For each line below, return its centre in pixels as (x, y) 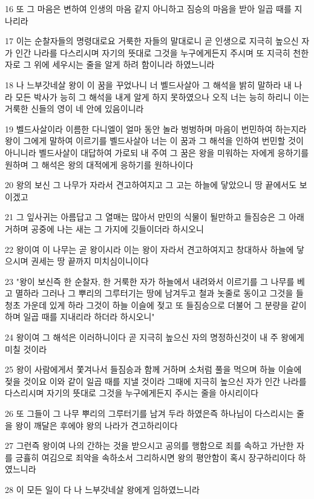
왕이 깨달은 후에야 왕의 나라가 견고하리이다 (96, 425)
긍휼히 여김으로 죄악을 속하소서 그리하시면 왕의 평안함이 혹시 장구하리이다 (155, 457)
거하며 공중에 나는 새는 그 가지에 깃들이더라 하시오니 (104, 228)
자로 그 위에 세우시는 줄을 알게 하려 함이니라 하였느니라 (110, 64)
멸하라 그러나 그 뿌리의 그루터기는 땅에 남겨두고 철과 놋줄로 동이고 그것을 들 (159, 293)
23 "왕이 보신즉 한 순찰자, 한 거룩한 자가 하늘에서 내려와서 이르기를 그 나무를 (150, 281)
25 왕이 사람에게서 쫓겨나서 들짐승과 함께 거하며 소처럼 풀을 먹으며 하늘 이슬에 (153, 369)
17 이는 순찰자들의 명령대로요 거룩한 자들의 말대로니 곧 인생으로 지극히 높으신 (152, 41)
